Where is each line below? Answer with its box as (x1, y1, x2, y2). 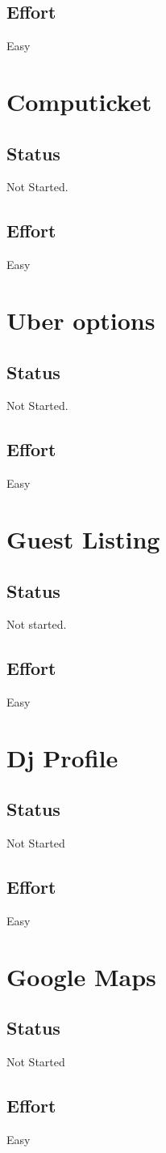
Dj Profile (6, 741, 118, 774)
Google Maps (6, 959, 156, 993)
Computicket (6, 84, 152, 117)
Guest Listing (6, 522, 160, 555)
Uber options (6, 303, 156, 336)
